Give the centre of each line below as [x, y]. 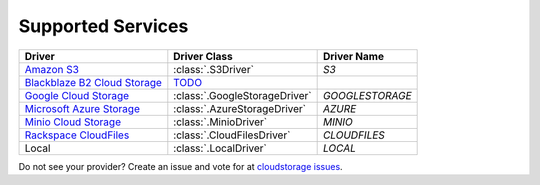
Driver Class [203, 56]
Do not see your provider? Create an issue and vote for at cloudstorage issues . [181, 166]
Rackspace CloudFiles [77, 135]
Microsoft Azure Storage [82, 108]
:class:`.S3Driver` [214, 69]
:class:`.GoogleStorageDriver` [242, 95]
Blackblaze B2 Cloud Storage [93, 82]
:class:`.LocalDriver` [220, 148]
